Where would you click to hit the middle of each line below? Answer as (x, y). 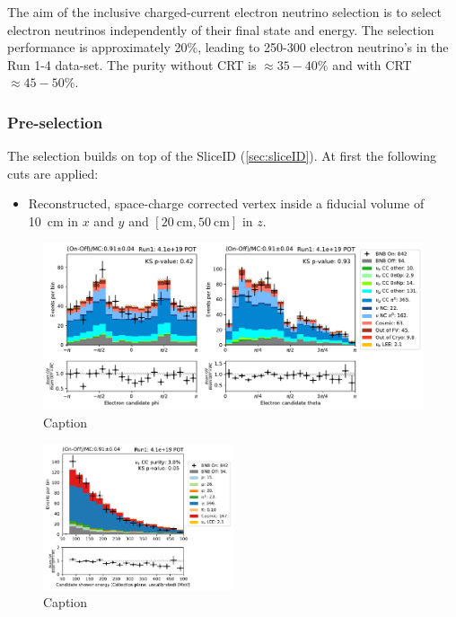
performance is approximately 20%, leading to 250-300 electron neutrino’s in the (228, 47)
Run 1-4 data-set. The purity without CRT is (132, 64)
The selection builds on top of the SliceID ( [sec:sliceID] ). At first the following (222, 156)
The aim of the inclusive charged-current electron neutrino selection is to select (224, 12)
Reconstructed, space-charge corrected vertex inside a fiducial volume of (226, 203)
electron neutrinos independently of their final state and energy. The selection (221, 29)
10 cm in (53, 220)
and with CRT (372, 64)
